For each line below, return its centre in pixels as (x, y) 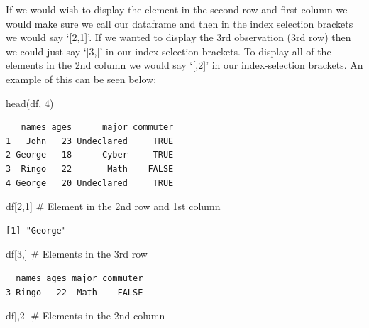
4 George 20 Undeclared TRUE (90, 183)
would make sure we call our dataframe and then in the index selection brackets (180, 23)
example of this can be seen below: (81, 78)
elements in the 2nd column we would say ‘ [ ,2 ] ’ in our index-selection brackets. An (184, 65)
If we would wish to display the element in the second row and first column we (177, 9)
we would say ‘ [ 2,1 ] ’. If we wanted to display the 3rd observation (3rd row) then (178, 37)
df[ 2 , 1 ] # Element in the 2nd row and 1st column (113, 206)
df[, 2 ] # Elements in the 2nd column (86, 316)
